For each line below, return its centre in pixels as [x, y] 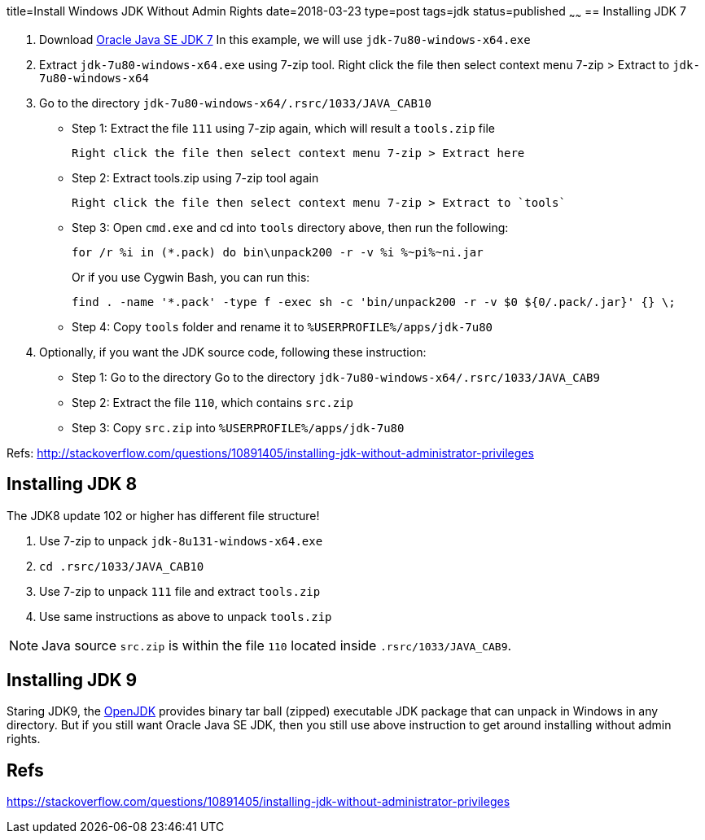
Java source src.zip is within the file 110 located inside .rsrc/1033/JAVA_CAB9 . [277, 645]
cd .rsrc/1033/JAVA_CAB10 [122, 566]
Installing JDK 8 [72, 484]
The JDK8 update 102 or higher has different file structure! [163, 515]
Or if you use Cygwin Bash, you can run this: [191, 277]
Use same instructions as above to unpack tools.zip [186, 616]
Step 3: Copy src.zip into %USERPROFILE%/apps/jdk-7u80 [238, 427]
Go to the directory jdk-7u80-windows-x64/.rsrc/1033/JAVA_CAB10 [235, 103]
